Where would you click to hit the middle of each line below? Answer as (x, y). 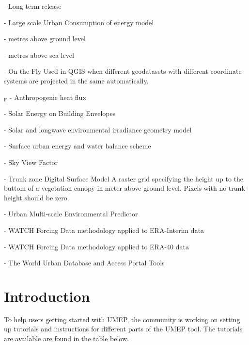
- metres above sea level (39, 55)
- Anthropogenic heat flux (48, 97)
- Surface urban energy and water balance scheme (78, 146)
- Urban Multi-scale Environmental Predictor (71, 214)
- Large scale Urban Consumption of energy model (79, 22)
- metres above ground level (45, 39)
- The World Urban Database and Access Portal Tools (84, 263)
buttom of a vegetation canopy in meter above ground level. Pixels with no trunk (124, 188)
